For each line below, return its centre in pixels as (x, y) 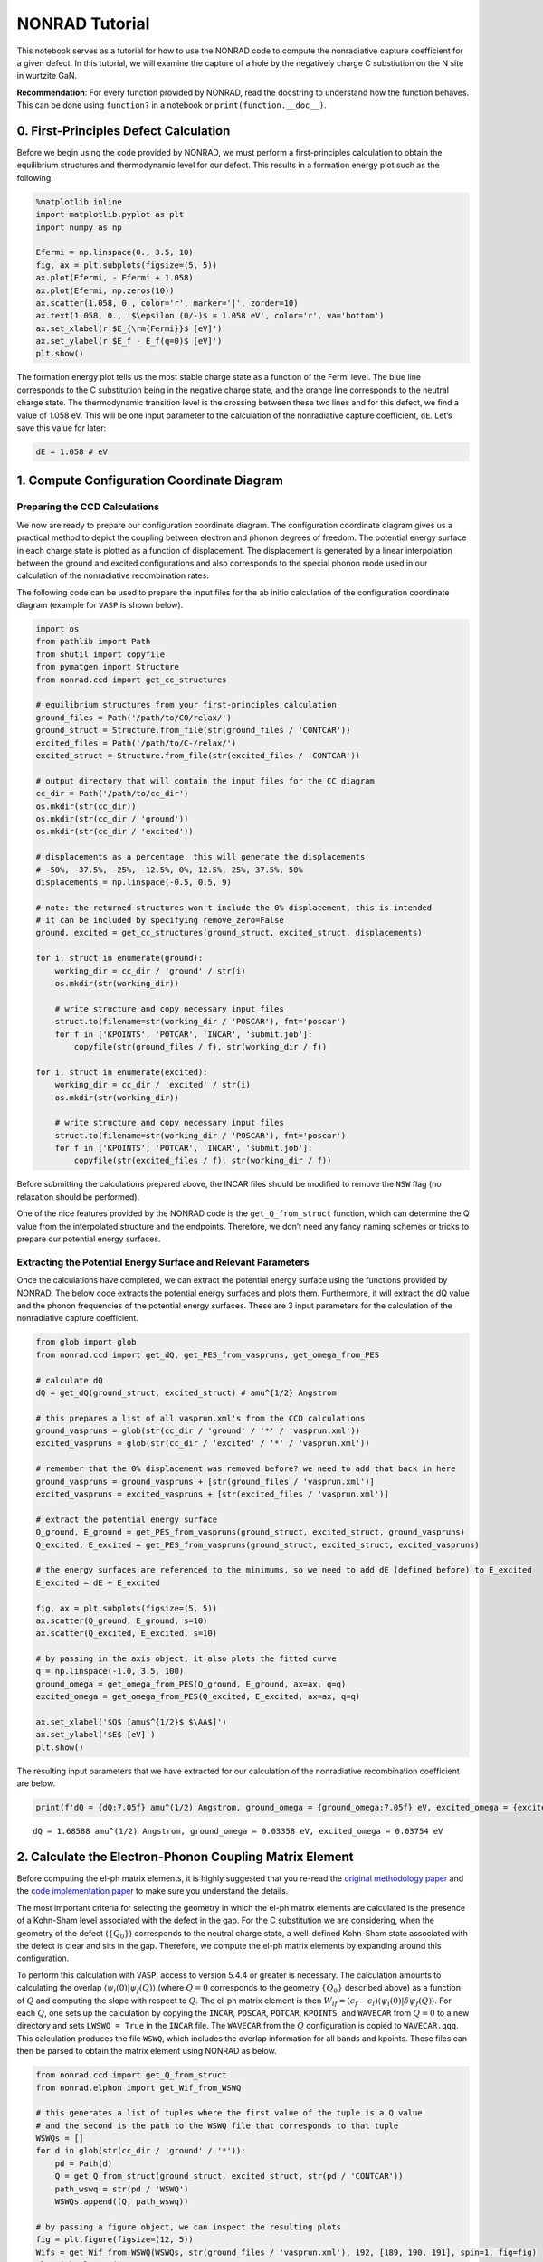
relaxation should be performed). (78, 1197)
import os (57, 629)
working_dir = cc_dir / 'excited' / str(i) (152, 1085)
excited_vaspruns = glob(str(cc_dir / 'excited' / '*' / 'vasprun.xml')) (203, 1444)
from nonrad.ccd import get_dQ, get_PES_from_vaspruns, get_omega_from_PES (208, 1354)
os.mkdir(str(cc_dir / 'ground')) (112, 818)
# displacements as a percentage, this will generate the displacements (200, 857)
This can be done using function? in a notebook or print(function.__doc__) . (172, 105)
